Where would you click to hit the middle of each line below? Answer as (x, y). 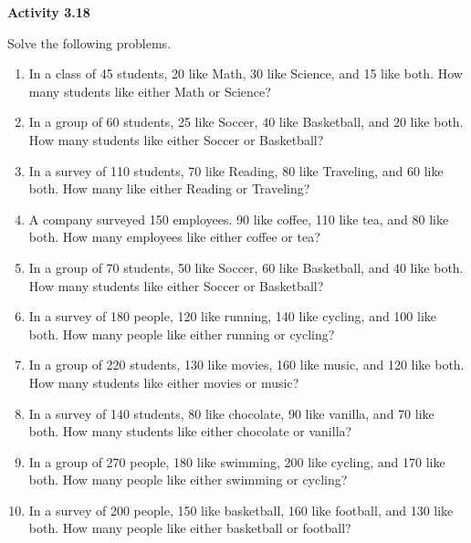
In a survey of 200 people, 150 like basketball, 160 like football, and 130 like (241, 510)
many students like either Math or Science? (150, 91)
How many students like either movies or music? (164, 382)
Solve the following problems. (89, 42)
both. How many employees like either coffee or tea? (174, 237)
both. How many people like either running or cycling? (182, 334)
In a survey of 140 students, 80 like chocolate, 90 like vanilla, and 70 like (231, 413)
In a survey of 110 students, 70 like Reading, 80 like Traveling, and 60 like (236, 170)
